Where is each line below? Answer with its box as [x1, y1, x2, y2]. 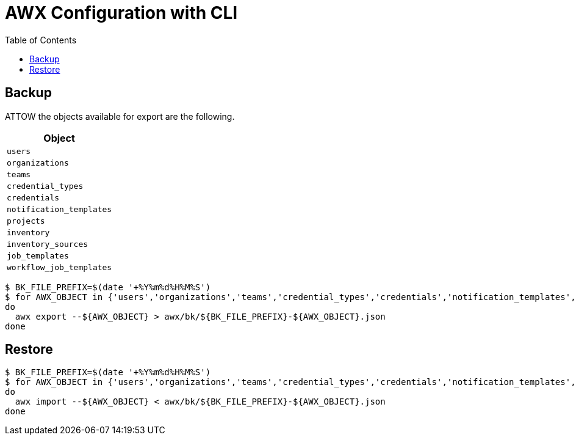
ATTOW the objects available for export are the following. [5, 111, 235, 122]
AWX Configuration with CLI [5, 2, 238, 23]
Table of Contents [5, 34, 77, 45]
